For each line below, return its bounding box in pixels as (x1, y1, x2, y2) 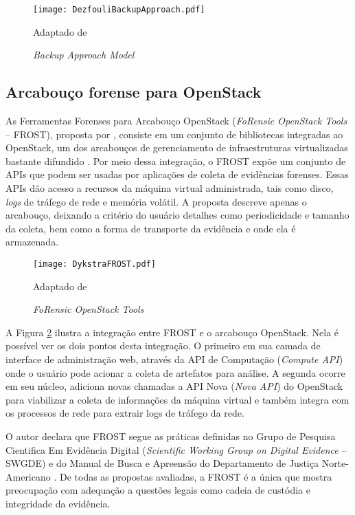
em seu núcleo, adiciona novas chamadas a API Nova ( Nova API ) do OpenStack (5, 379, 343, 393)
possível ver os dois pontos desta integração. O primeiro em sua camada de (5, 338, 321, 353)
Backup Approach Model (33, 47, 135, 62)
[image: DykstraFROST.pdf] (33, 259, 156, 269)
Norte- (321, 456, 349, 470)
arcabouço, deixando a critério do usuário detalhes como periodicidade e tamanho (5, 208, 350, 222)
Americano (5, 469, 51, 483)
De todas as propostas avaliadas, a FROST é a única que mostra (59, 469, 332, 483)
